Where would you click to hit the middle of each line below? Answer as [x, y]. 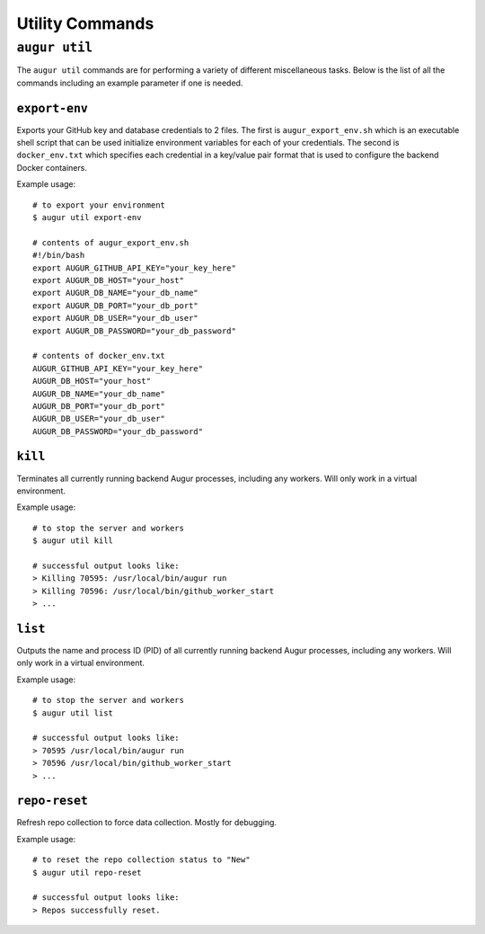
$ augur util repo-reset [87, 872]
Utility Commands [85, 23]
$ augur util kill [73, 541]
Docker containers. [52, 167]
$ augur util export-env [87, 218]
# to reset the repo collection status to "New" [141, 860]
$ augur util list [73, 713]
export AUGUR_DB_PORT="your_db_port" [116, 305]
